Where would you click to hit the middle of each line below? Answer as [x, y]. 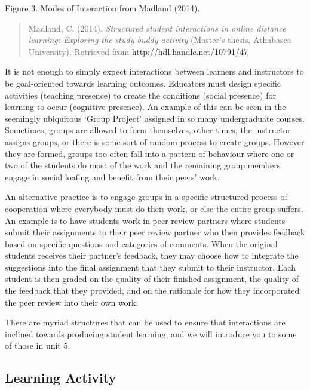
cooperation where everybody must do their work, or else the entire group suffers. [154, 208]
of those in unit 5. [38, 346]
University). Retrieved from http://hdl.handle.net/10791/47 [138, 51]
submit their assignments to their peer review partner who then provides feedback [155, 232]
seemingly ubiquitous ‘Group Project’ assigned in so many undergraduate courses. [155, 118]
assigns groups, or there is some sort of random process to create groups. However [155, 141]
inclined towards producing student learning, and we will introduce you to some [151, 334]
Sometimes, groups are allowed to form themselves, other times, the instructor [148, 130]
